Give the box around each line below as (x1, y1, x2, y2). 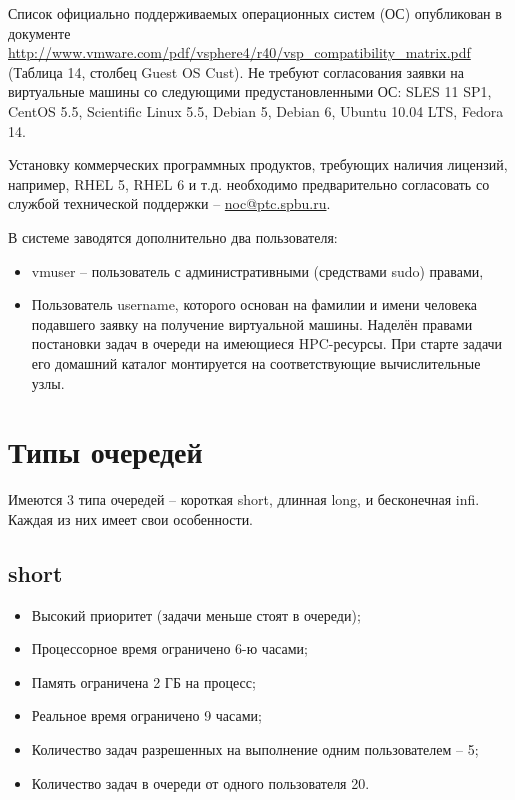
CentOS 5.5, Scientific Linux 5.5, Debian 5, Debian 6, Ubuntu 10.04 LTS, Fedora (8, 100, 504, 121)
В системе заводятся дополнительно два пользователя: (8, 226, 338, 247)
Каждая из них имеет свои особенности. (8, 508, 254, 529)
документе (8, 22, 71, 43)
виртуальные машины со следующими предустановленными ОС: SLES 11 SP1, (8, 81, 492, 102)
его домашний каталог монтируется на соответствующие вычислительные (31, 352, 481, 373)
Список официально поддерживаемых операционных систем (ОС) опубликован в (8, 3, 502, 23)
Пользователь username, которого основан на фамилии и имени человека (31, 294, 477, 315)
